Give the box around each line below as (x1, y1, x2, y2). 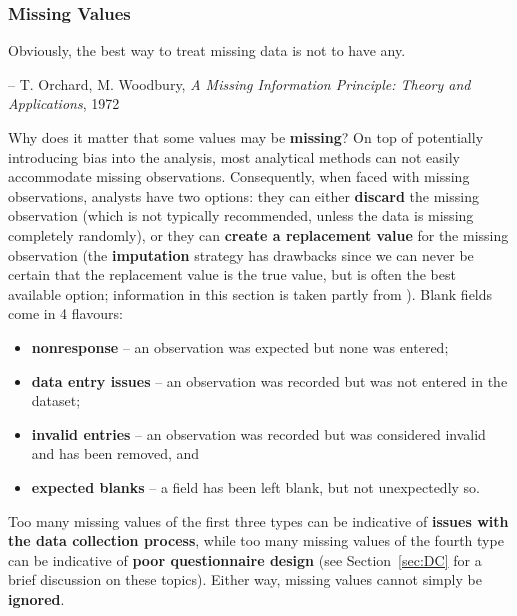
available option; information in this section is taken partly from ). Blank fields (8, 283, 493, 304)
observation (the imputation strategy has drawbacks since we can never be (8, 244, 474, 265)
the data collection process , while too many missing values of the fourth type (8, 530, 504, 551)
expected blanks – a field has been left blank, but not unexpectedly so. (31, 476, 480, 497)
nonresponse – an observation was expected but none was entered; (31, 336, 449, 357)
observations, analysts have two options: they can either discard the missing (8, 185, 479, 206)
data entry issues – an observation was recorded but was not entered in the (31, 370, 508, 391)
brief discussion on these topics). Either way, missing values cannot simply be (8, 569, 482, 590)
